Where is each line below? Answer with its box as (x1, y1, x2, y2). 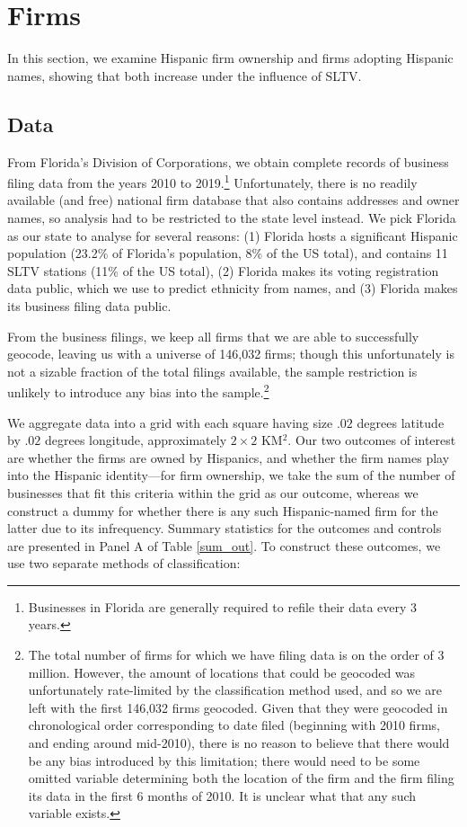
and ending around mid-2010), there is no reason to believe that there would (28, 734, 450, 752)
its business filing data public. (7, 296, 172, 315)
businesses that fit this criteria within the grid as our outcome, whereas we (7, 483, 419, 502)
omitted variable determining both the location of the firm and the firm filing (28, 769, 454, 787)
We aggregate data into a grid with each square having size (7, 413, 333, 431)
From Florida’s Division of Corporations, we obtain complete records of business (7, 152, 449, 171)
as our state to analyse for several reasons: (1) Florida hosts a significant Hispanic (7, 226, 458, 245)
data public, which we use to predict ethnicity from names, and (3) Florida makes (7, 279, 458, 298)
